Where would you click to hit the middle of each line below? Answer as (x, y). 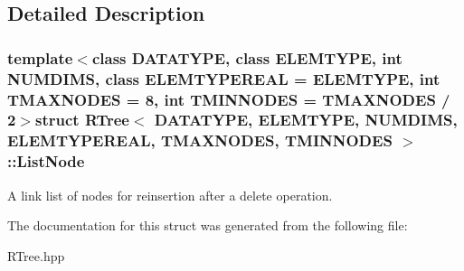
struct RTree (82, 120)
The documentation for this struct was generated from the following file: (208, 225)
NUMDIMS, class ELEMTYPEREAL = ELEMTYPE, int (224, 78)
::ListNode (46, 161)
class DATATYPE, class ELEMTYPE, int (247, 57)
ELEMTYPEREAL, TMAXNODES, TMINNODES (200, 140)
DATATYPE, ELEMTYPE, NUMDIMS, (306, 120)
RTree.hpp (36, 255)
